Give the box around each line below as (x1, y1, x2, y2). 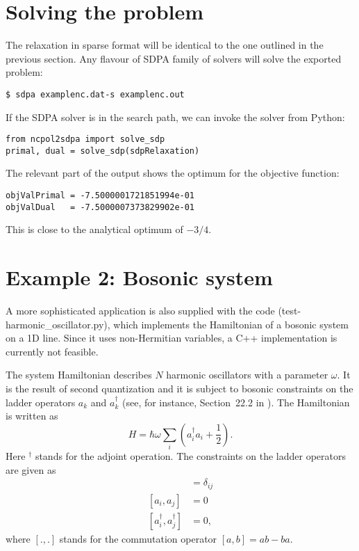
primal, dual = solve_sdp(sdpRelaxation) (6, 145, 200, 156)
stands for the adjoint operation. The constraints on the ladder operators (35, 449, 346, 463)
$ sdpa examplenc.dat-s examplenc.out (6, 89, 185, 99)
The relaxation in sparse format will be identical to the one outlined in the (6, 38, 324, 52)
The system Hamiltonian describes (6, 367, 152, 382)
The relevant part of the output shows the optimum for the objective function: (6, 166, 340, 180)
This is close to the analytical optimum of (6, 222, 183, 237)
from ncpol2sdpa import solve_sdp (6, 134, 165, 145)
